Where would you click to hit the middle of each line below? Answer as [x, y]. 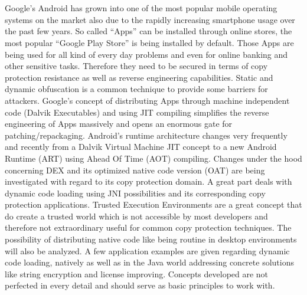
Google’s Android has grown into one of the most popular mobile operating [141, 8]
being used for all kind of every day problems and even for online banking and [146, 54]
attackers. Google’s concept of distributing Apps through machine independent [147, 100]
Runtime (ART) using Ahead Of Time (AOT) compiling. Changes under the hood [153, 158]
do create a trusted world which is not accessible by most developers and [136, 216]
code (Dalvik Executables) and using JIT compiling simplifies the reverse [137, 112]
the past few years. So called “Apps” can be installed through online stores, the [148, 31]
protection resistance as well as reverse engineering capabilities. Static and [139, 77]
